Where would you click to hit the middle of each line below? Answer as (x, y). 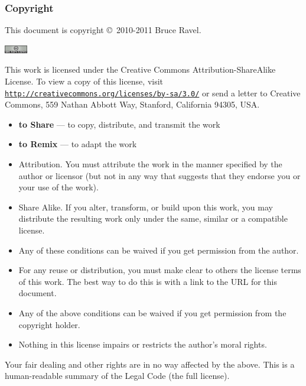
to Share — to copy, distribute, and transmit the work (119, 124)
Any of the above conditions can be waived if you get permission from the (152, 312)
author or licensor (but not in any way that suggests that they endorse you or (159, 175)
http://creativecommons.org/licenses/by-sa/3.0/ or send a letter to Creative (153, 93)
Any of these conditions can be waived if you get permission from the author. (159, 250)
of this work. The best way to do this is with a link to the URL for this (148, 281)
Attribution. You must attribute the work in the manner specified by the (150, 164)
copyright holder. (49, 324)
